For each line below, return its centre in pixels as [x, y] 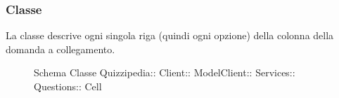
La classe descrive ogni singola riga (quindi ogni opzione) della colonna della [170, 35]
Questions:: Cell [68, 86]
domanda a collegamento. [60, 49]
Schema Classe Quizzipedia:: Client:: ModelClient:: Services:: [165, 72]
